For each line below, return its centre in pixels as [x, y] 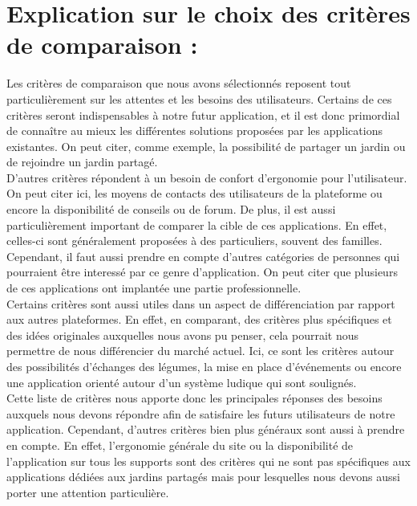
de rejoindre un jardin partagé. [82, 162]
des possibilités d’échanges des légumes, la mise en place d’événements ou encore [204, 366]
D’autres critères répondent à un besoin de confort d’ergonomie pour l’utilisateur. [207, 177]
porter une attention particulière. [88, 492]
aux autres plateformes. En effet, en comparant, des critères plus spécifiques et [199, 319]
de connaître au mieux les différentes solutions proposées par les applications [194, 131]
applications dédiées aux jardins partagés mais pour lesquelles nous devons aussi [203, 477]
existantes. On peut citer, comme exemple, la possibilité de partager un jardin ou [206, 146]
